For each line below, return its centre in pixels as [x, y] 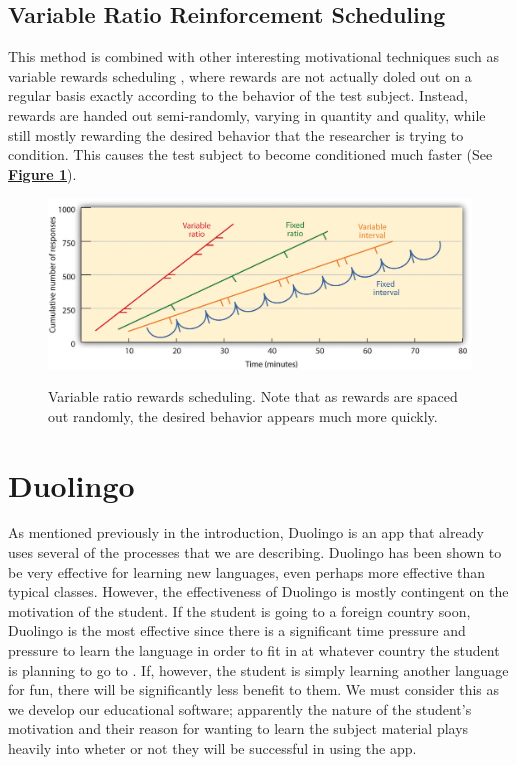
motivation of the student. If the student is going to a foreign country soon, [239, 610]
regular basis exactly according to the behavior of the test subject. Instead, [238, 95]
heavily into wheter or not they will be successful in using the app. [212, 747]
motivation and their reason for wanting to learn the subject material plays [238, 728]
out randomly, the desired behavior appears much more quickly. [243, 415]
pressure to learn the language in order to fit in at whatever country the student [254, 650]
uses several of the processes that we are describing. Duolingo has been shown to [255, 552]
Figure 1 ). [42, 173]
